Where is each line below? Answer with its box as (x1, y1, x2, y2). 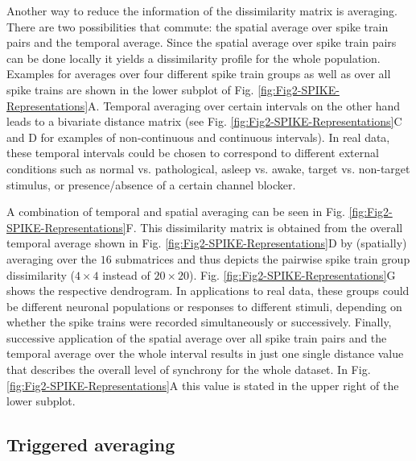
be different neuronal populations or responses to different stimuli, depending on (6, 297, 402, 314)
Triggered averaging (6, 432, 175, 457)
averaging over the (6, 250, 97, 267)
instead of (102, 266, 150, 283)
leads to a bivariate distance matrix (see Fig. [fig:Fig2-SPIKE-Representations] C (6, 113, 402, 130)
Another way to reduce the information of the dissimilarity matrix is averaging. (6, 2, 397, 19)
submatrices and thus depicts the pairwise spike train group (115, 250, 410, 267)
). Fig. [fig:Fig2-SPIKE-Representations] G (189, 266, 396, 283)
